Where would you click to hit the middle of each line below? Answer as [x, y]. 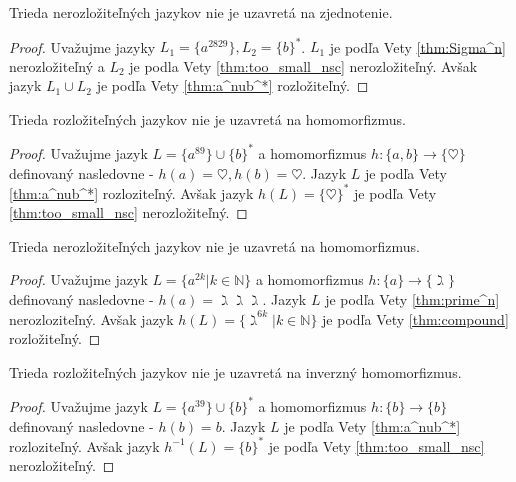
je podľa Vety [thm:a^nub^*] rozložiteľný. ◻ [232, 85]
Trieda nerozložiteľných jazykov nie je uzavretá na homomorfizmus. [214, 245]
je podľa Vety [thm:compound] [415, 318]
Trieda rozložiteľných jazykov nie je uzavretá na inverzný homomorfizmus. [235, 371]
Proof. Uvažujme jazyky [82, 46]
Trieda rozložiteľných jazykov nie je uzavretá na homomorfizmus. [207, 118]
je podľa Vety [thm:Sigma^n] [418, 46]
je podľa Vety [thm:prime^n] [412, 299]
